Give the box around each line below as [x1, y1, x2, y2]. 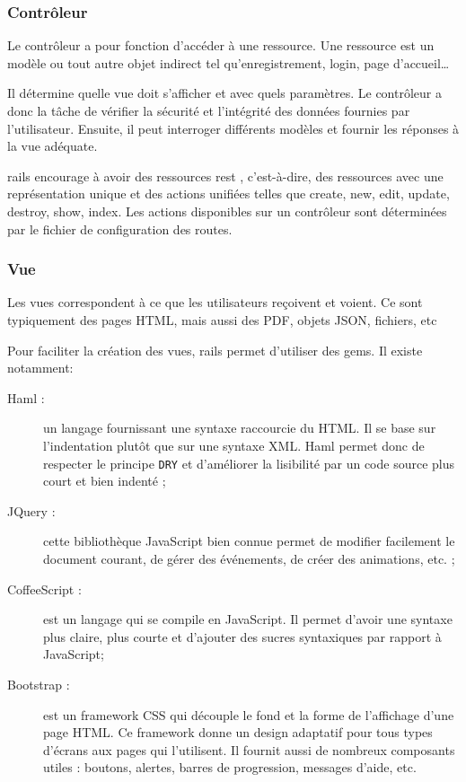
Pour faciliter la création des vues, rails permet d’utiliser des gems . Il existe [7, 340, 423, 359]
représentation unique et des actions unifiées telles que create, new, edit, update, [7, 184, 450, 203]
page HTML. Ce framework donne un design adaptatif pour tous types [43, 723, 433, 742]
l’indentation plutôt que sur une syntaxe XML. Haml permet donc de [43, 435, 425, 454]
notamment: [7, 358, 74, 377]
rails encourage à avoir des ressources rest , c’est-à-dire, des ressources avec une [7, 166, 444, 185]
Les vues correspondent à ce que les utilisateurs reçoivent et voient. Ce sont [7, 293, 423, 312]
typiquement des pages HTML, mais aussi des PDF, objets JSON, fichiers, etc [7, 310, 437, 329]
